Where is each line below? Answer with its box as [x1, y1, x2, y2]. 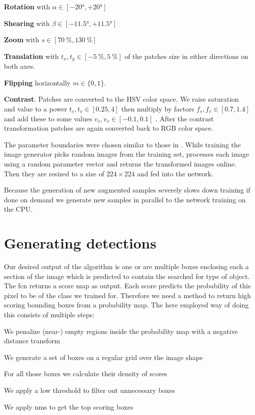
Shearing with [4, 18, 50, 28]
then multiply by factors [121, 104, 195, 114]
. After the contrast [155, 113, 214, 123]
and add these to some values [4, 113, 92, 123]
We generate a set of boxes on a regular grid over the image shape [4, 352, 203, 362]
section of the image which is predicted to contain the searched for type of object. [4, 271, 250, 281]
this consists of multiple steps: [4, 309, 95, 320]
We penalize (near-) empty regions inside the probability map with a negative [4, 326, 238, 336]
